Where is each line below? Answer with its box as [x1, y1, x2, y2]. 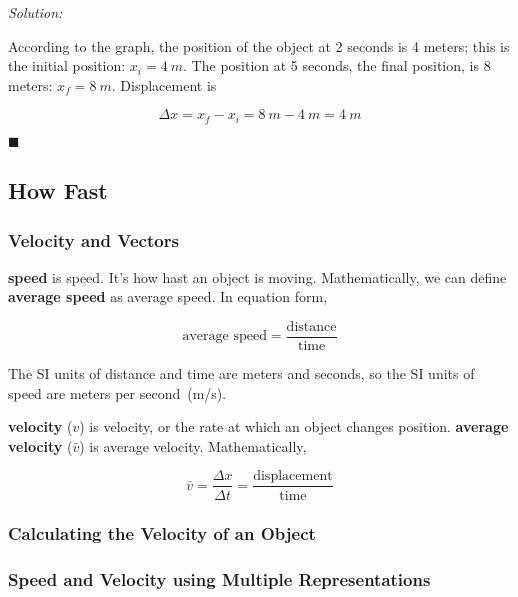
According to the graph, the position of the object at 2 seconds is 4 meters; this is [8, 35, 510, 56]
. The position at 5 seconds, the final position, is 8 [183, 55, 491, 76]
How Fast [8, 175, 108, 206]
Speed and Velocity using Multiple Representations [8, 567, 431, 592]
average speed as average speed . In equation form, [8, 286, 328, 307]
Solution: [8, 2, 63, 22]
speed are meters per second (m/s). [8, 382, 227, 403]
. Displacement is [111, 74, 217, 95]
